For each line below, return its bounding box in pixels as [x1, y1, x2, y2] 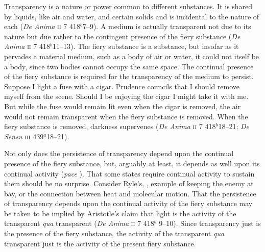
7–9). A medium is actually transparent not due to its [82, 21, 251, 32]
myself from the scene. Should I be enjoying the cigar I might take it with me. [4, 91, 249, 102]
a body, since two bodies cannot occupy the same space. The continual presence [4, 61, 254, 71]
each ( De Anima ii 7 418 [4, 21, 80, 32]
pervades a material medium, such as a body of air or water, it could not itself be [4, 51, 259, 61]
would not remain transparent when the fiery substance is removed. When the [4, 111, 248, 121]
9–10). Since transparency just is [159, 218, 261, 229]
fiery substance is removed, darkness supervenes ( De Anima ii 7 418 [4, 121, 216, 132]
